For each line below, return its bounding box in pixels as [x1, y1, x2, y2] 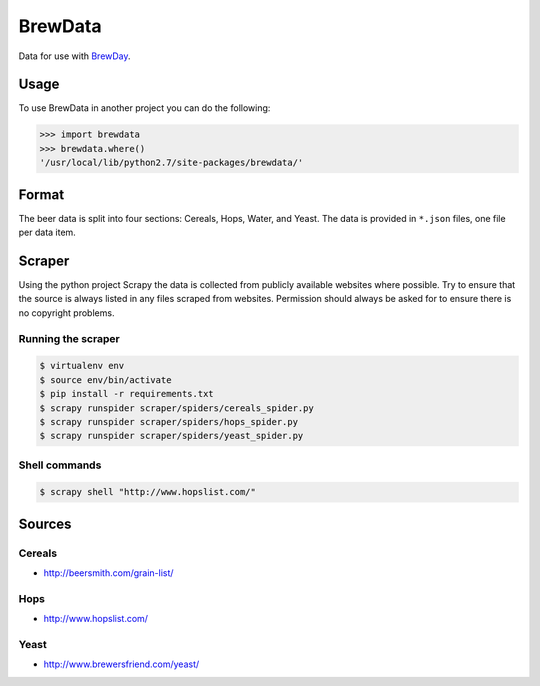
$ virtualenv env [39, 360, 125, 372]
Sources [18, 515, 72, 532]
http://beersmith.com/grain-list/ [43, 567, 174, 579]
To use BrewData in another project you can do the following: [18, 102, 271, 114]
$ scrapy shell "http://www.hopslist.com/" [39, 486, 257, 498]
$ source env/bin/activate [39, 374, 172, 385]
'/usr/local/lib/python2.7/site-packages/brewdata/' [39, 157, 304, 169]
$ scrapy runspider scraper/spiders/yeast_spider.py [39, 430, 304, 442]
